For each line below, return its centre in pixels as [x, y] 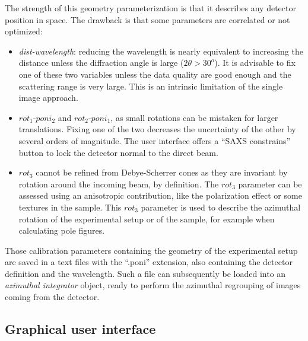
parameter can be [270, 184]
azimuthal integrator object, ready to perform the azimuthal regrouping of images [153, 285]
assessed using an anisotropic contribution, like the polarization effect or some [160, 195]
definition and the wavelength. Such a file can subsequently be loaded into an [145, 273]
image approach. [48, 98]
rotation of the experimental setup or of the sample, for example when [147, 219]
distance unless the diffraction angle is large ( [101, 63]
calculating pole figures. [62, 230]
